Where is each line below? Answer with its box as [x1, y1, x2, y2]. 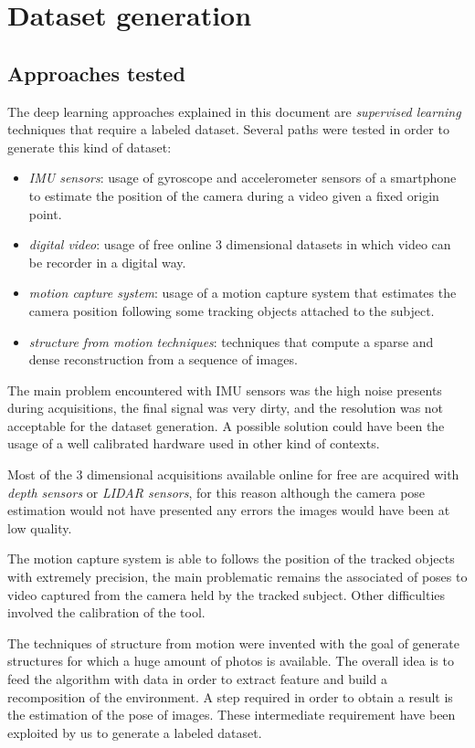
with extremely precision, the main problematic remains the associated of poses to [7, 567, 468, 586]
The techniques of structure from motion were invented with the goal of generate [7, 633, 459, 652]
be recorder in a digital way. [28, 252, 186, 271]
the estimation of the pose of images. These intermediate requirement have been [7, 705, 456, 724]
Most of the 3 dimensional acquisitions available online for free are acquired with [7, 465, 459, 484]
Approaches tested [7, 58, 185, 87]
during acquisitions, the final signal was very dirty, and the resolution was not [7, 398, 444, 417]
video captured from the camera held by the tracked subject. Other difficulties [7, 585, 446, 604]
